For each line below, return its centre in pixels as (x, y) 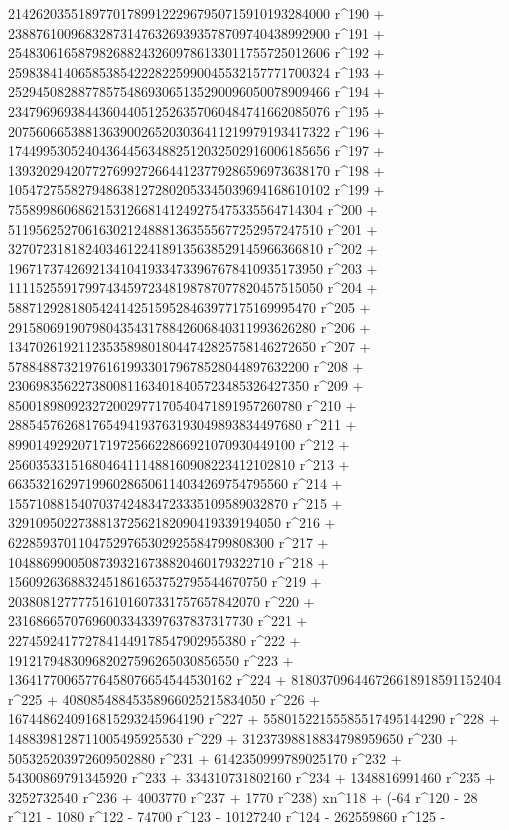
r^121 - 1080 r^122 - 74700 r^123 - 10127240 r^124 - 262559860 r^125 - (227, 816)
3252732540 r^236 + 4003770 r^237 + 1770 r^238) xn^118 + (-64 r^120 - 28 (243, 796)
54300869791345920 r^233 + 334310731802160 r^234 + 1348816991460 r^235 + (252, 777)
